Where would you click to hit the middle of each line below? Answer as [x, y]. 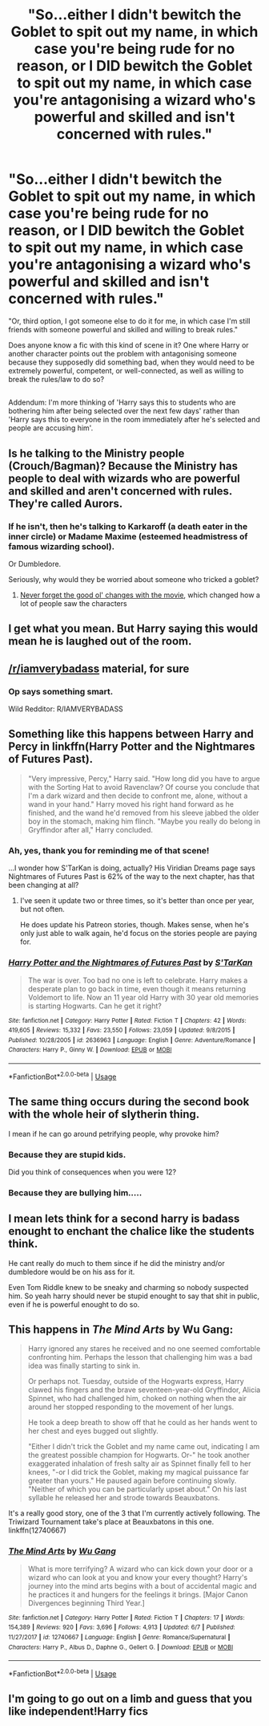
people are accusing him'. [51, 428]
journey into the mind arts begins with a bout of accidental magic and [143, 1586]
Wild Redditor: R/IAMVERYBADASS [66, 709]
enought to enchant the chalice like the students [131, 1231]
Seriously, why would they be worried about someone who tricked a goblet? [134, 580]
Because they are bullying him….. [75, 1192]
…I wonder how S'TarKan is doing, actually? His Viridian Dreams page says [132, 868]
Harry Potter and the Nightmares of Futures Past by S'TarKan [130, 963]
